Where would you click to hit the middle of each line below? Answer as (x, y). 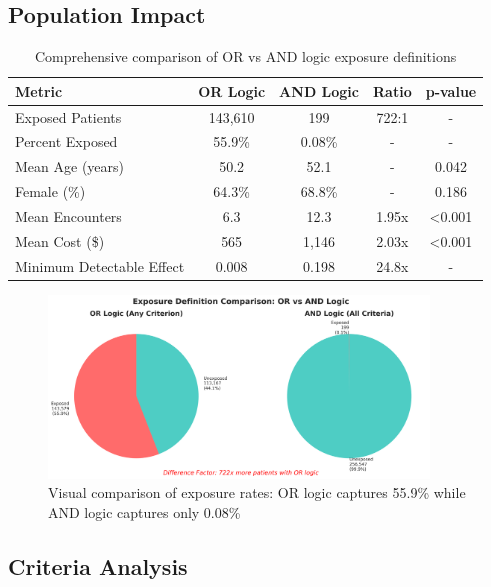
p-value (451, 90)
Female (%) (50, 191)
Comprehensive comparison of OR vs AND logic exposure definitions (245, 56)
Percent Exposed (66, 141)
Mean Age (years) (69, 166)
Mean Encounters (68, 216)
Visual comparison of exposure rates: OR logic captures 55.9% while (257, 492)
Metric (39, 90)
